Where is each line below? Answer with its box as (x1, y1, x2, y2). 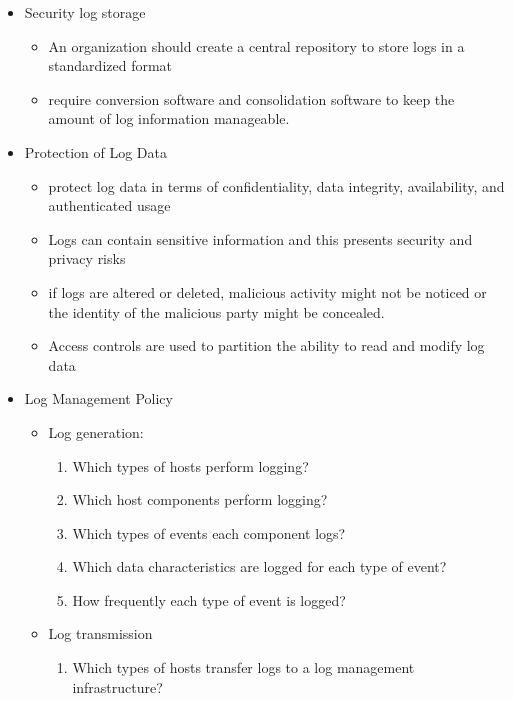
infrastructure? (72, 676, 163, 697)
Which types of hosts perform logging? (72, 455, 309, 476)
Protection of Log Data (24, 141, 167, 162)
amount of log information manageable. (48, 108, 290, 129)
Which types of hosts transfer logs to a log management (72, 657, 415, 678)
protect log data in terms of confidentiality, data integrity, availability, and (48, 175, 505, 196)
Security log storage (24, 2, 146, 22)
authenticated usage (48, 195, 171, 216)
